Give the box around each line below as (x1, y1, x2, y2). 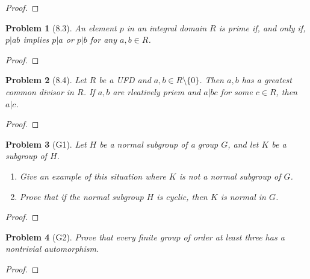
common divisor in (5, 85, 74, 98)
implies (23, 33, 49, 46)
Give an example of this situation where (19, 169, 166, 182)
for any (90, 33, 117, 46)
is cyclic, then (157, 190, 208, 202)
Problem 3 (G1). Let (5, 137, 87, 150)
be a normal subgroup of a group (99, 137, 219, 150)
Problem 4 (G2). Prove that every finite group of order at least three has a (5, 230, 285, 243)
